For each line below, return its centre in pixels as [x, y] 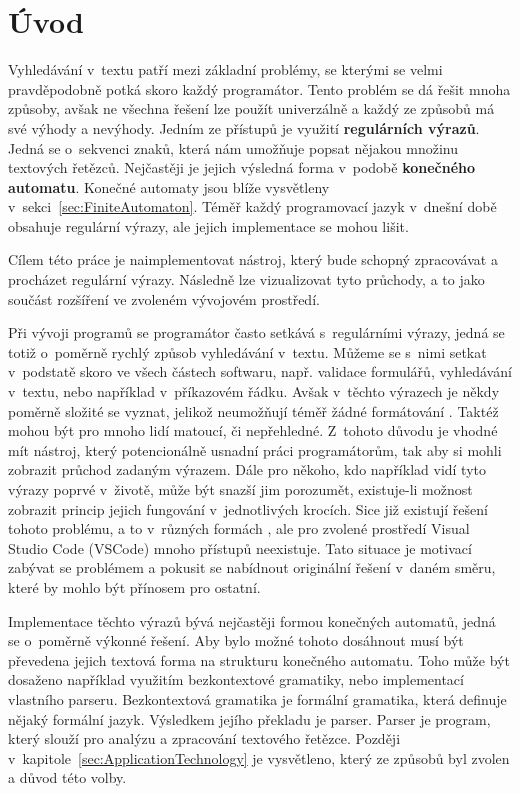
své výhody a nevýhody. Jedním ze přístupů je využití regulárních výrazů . [244, 127]
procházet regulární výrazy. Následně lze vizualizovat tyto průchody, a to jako [246, 279]
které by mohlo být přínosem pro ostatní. [134, 586]
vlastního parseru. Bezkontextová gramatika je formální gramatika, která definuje [257, 698]
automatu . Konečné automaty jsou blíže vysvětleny [169, 186]
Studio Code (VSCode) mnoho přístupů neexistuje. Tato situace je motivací [240, 547]
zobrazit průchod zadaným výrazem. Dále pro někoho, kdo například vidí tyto [247, 469]
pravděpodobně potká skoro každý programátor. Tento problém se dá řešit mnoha [259, 88]
